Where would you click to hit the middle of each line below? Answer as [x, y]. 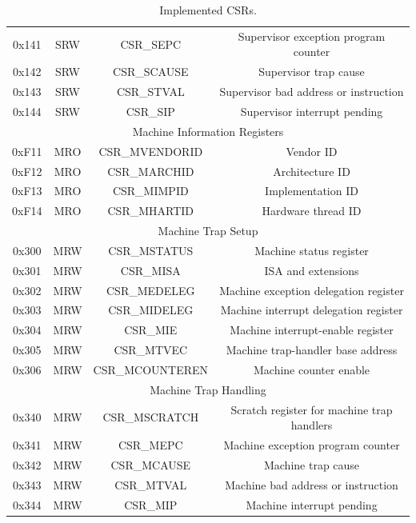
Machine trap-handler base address [312, 350]
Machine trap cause [312, 464]
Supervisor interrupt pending [312, 111]
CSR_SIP [150, 111]
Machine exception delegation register [312, 290]
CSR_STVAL [150, 92]
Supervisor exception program [312, 36]
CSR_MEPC [150, 445]
